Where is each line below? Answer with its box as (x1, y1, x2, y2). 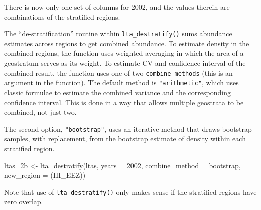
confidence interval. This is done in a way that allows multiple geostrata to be (4, 97, 244, 107)
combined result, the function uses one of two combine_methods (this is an (4, 67, 233, 78)
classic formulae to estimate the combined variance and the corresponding (4, 87, 231, 97)
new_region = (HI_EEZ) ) (4, 170, 86, 180)
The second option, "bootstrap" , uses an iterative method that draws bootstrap (4, 123, 252, 134)
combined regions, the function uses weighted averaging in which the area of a (4, 48, 244, 58)
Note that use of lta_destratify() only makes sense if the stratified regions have (4, 186, 257, 197)
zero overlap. (4, 196, 43, 207)
